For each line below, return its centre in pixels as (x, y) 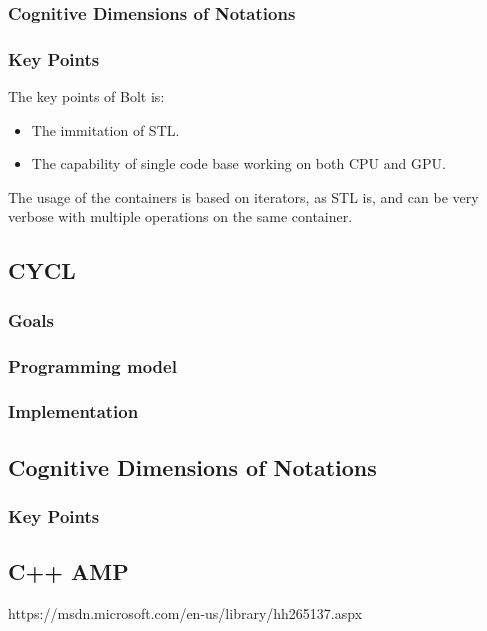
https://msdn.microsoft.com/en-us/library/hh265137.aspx (185, 613)
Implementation (73, 411)
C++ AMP (68, 571)
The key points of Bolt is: (86, 96)
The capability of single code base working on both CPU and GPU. (238, 163)
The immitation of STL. (105, 129)
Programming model (92, 365)
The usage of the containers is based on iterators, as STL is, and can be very (243, 196)
